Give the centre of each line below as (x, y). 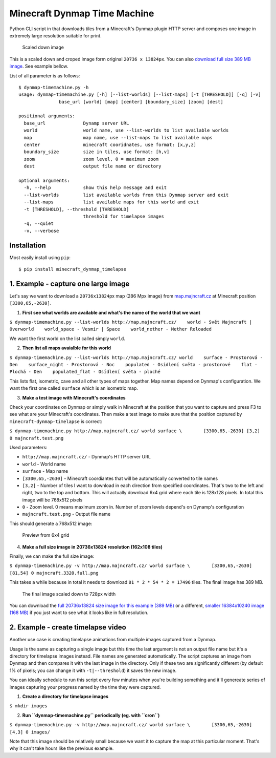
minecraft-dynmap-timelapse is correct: (56, 421)
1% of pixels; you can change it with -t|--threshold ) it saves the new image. (93, 670)
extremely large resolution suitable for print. (55, 35)
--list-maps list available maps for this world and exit (111, 202)
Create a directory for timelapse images (65, 696)
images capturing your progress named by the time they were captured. (85, 687)
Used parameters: (28, 447)
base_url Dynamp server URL (76, 123)
